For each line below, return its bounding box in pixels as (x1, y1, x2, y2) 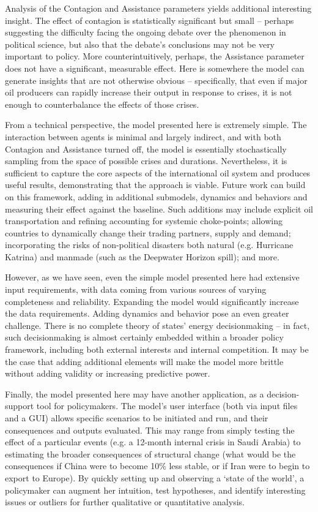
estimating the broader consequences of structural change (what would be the (5, 447, 296, 460)
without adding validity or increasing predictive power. (5, 367, 210, 380)
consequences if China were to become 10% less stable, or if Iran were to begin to (5, 459, 310, 472)
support (5, 399, 34, 412)
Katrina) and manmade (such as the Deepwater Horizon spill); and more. (5, 250, 279, 263)
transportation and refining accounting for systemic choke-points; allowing (5, 214, 283, 227)
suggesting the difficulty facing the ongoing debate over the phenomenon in (5, 26, 286, 39)
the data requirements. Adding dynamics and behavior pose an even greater (5, 307, 289, 320)
